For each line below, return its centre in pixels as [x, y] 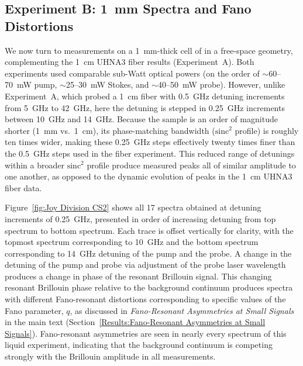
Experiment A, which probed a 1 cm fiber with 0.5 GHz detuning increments [145, 96]
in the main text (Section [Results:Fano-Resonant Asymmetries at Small [135, 322]
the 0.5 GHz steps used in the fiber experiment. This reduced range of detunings [150, 153]
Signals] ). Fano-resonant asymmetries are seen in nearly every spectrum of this [146, 333]
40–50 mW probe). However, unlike [222, 84]
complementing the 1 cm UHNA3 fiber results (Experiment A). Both [130, 62]
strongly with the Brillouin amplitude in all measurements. [110, 356]
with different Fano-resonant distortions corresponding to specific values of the [145, 299]
